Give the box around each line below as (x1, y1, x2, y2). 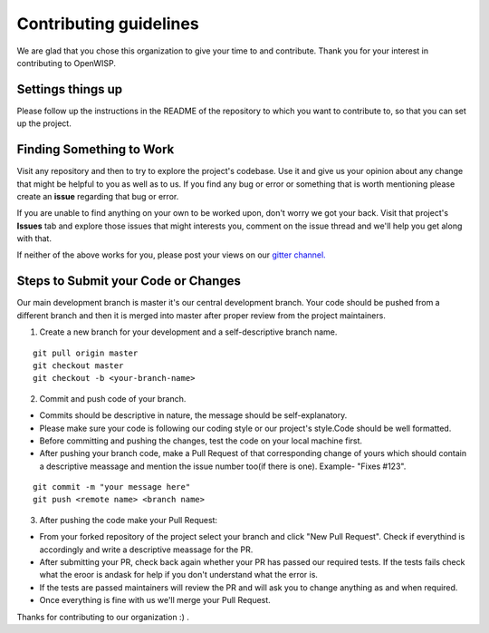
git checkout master (33, 360, 124, 371)
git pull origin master (33, 347, 139, 358)
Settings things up (16, 82, 123, 97)
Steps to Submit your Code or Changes (16, 273, 242, 289)
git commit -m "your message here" (33, 482, 191, 492)
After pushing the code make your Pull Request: (39, 514, 217, 525)
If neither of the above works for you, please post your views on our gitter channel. (16, 249, 326, 260)
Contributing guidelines (16, 14, 199, 34)
